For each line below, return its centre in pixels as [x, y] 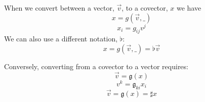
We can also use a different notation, [61, 39]
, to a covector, [145, 8]
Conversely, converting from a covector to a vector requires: [96, 66]
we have [189, 8]
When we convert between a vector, [59, 8]
